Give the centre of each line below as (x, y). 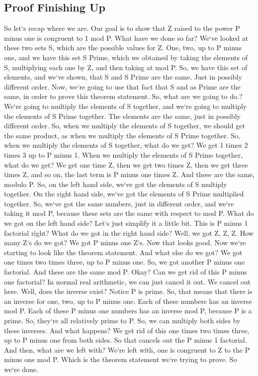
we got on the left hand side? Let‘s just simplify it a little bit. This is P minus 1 (126, 223)
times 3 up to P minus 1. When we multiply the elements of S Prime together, (124, 154)
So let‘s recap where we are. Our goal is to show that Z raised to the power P (122, 28)
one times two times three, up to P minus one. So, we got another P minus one (125, 262)
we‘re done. (21, 369)
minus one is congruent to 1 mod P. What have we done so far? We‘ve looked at (126, 38)
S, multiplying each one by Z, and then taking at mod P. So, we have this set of (126, 67)
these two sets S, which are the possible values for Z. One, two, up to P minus (123, 47)
